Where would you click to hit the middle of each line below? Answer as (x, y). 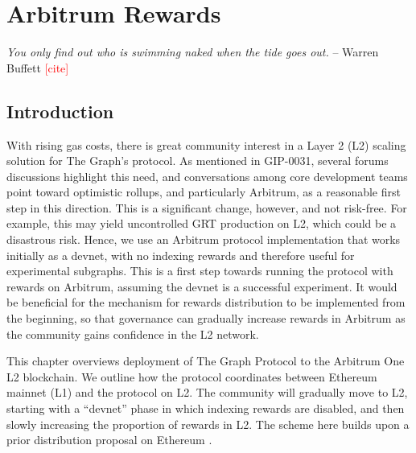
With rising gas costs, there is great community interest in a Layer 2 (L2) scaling (206, 144)
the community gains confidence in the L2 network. (133, 334)
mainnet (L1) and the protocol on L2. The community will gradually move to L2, (207, 392)
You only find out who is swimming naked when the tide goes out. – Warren (193, 52)
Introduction (60, 111)
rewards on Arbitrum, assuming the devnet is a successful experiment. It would (202, 286)
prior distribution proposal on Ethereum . (109, 440)
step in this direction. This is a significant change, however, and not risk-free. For (207, 207)
